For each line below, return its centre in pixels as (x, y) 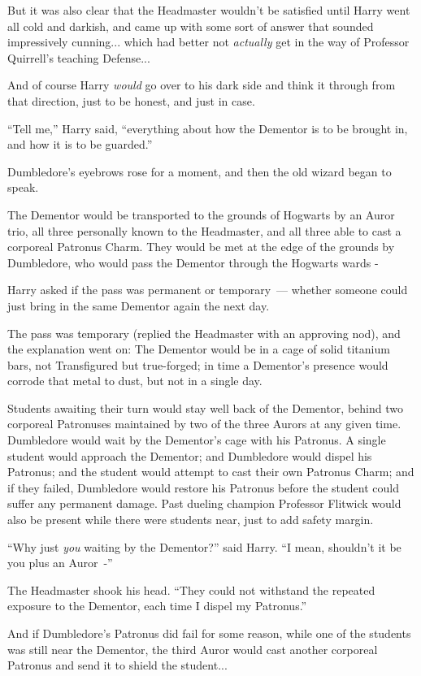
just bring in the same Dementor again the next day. (139, 305)
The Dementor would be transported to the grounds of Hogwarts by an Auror (201, 214)
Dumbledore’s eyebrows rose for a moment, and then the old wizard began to (200, 171)
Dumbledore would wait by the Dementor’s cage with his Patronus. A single (197, 440)
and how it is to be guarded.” (80, 144)
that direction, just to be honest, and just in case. (131, 100)
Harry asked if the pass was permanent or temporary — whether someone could (208, 290)
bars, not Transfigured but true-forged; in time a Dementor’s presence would (198, 364)
